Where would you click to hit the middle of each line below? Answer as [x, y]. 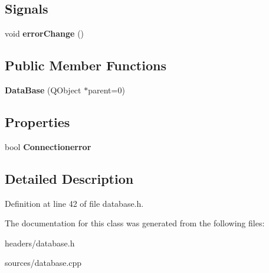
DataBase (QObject [43, 90]
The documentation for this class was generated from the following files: [135, 223]
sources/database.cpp [43, 263]
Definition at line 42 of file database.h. [74, 203]
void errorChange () [45, 33]
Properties [37, 121]
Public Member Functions [86, 65]
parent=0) [106, 90]
